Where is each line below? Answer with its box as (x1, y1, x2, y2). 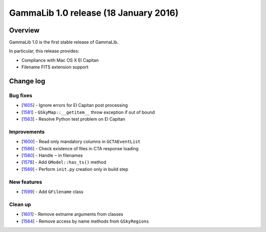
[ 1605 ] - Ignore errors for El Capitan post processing (21, 102, 128, 108)
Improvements (9, 128, 45, 135)
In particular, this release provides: (9, 48, 79, 54)
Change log (9, 77, 45, 86)
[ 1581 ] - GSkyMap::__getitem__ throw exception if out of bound (21, 109, 155, 115)
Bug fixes (9, 92, 33, 99)
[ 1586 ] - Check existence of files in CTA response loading (21, 145, 139, 151)
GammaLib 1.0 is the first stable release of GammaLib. (9, 39, 119, 45)
